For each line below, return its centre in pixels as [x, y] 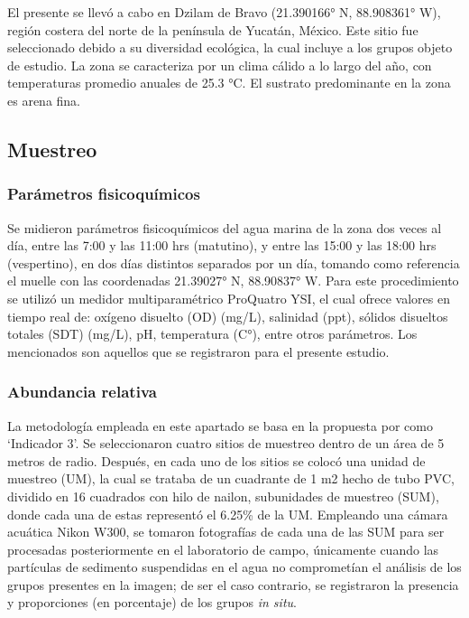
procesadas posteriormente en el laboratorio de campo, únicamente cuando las [223, 549]
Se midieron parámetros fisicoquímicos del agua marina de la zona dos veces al [225, 227]
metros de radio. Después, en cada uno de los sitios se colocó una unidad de [216, 460]
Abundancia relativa [82, 392]
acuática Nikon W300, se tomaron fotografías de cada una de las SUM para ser [226, 532]
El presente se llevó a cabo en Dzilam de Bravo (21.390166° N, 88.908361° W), [224, 12]
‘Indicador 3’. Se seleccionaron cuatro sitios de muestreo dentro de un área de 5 [226, 443]
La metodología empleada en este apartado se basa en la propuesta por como [220, 425]
